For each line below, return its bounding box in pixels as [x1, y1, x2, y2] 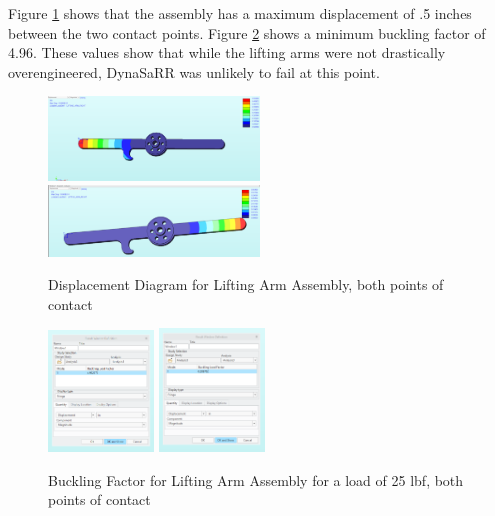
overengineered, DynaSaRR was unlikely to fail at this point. [8, 61, 380, 82]
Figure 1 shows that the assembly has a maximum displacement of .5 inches [8, 3, 472, 23]
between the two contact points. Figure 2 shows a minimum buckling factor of [8, 22, 486, 43]
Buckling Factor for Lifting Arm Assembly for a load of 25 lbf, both [48, 469, 464, 490]
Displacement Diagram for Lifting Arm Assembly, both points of [48, 274, 444, 295]
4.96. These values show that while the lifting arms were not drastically [8, 42, 446, 63]
